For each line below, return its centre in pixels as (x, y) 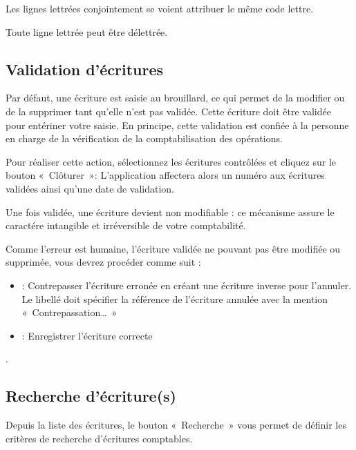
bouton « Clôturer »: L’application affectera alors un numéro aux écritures (165, 175)
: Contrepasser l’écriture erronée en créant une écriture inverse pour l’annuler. (187, 285)
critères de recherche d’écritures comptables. (99, 438)
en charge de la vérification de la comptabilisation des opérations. (144, 138)
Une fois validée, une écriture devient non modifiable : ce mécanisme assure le (170, 212)
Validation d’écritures (85, 69)
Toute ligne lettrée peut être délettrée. (87, 31)
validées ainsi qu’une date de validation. (90, 188)
